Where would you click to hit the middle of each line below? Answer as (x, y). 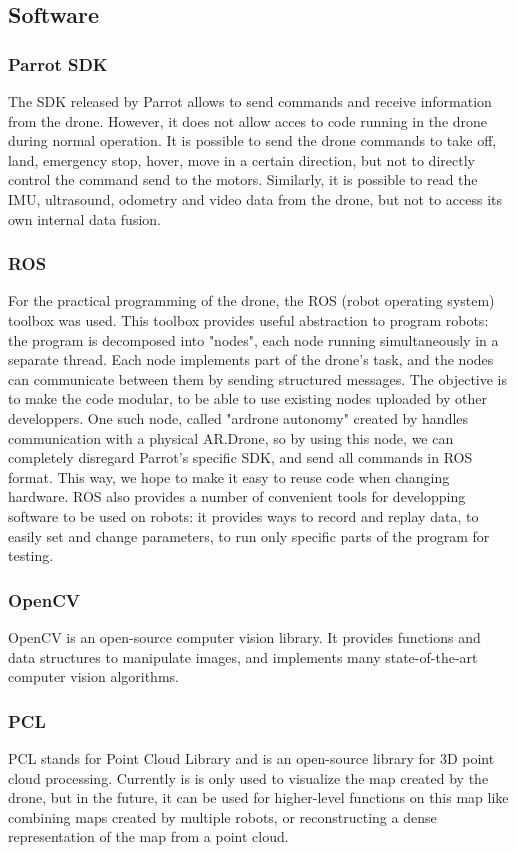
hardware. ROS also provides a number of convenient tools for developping (237, 496)
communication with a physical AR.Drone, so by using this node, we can (231, 437)
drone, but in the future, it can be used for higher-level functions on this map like (258, 797)
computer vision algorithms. (93, 676)
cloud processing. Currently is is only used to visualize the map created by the (248, 777)
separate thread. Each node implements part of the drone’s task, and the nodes (251, 359)
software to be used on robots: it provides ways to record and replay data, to (243, 515)
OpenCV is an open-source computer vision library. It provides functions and (244, 636)
